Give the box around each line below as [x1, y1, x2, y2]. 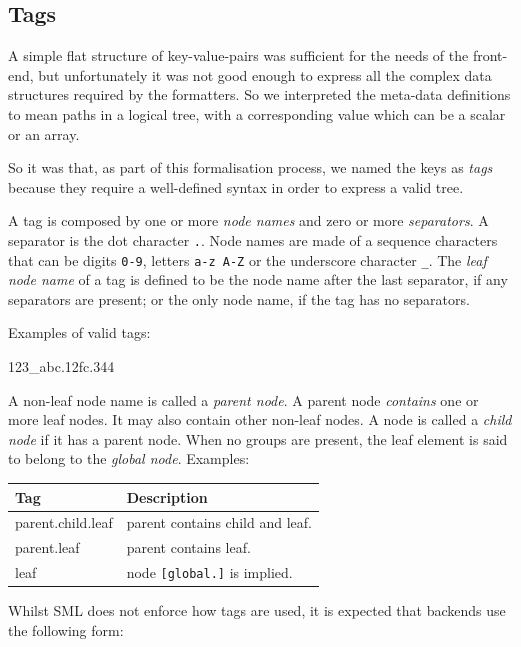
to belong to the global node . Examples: [8, 448, 250, 469]
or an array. [8, 123, 80, 144]
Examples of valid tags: [8, 322, 151, 343]
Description [126, 486, 208, 507]
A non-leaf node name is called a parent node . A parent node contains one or [8, 389, 479, 410]
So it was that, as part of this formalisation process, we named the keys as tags [8, 157, 493, 178]
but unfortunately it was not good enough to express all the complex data [38, 64, 492, 85]
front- [472, 45, 508, 66]
